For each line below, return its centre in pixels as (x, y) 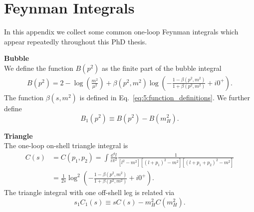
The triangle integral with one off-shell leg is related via (89, 192)
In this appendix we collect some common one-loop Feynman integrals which (121, 32)
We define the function (39, 68)
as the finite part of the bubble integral (162, 68)
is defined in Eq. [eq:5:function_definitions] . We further (165, 97)
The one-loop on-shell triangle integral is (66, 145)
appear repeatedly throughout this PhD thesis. (76, 41)
